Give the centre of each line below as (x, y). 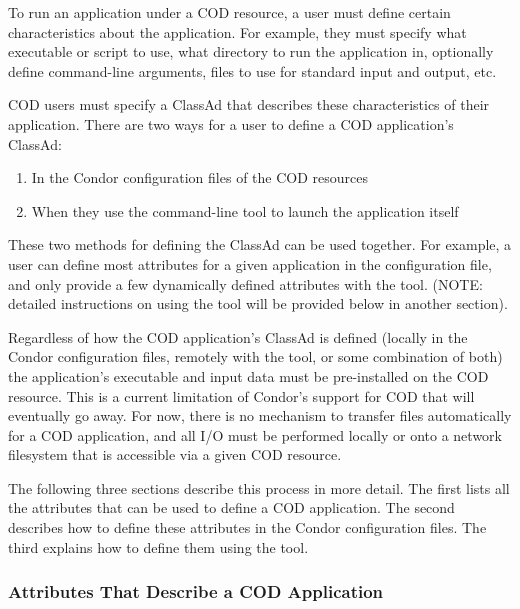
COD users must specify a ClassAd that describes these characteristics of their (249, 104)
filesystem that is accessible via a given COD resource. (175, 454)
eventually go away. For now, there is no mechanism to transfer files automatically (260, 415)
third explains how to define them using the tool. (158, 546)
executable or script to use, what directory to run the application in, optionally (251, 51)
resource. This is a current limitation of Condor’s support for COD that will (241, 395)
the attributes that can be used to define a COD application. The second (231, 507)
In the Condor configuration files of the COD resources (199, 177)
